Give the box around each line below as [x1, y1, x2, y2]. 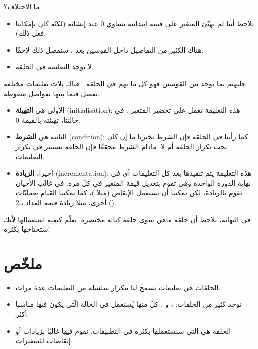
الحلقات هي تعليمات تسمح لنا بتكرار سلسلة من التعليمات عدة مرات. [15, 282, 221, 292]
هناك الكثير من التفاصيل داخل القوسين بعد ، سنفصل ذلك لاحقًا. [15, 44, 204, 55]
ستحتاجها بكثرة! [4, 224, 50, 234]
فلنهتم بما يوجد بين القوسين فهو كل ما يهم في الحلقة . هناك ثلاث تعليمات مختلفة [4, 78, 245, 88]
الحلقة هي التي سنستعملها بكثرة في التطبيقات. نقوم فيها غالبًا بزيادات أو [15, 325, 231, 336]
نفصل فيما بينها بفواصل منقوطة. [4, 88, 100, 98]
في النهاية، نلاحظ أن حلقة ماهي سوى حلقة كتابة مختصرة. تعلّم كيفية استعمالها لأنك [4, 214, 251, 224]
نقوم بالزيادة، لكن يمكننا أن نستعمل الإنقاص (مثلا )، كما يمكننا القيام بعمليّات [15, 187, 242, 198]
